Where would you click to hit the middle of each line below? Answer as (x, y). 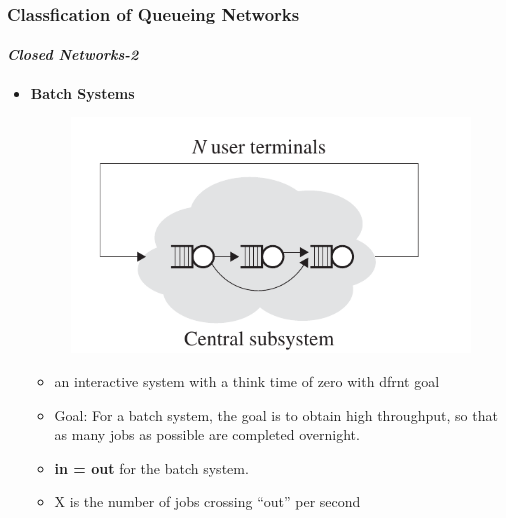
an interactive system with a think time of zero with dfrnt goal (247, 381)
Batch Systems (82, 92)
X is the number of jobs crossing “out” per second (207, 501)
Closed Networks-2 (73, 54)
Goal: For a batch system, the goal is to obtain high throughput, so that (276, 414)
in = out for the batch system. (151, 467)
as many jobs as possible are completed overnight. (207, 434)
